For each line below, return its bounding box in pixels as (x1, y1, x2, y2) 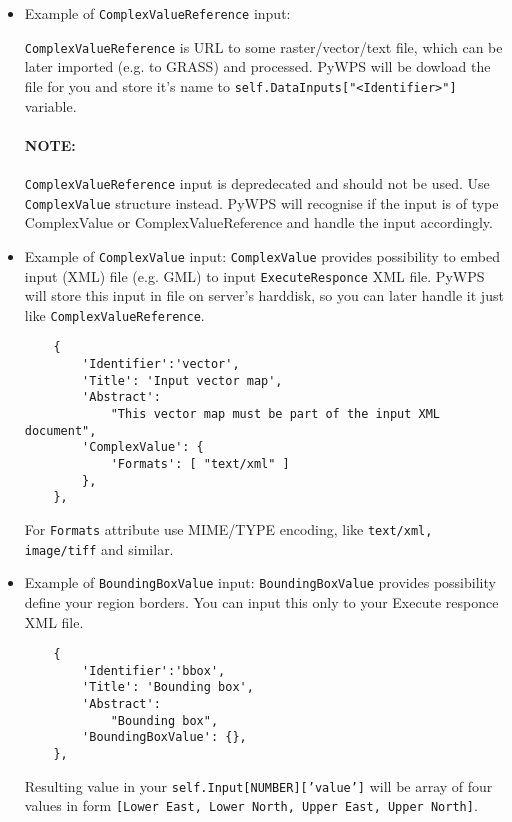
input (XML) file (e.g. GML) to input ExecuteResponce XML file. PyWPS (24, 265, 485, 286)
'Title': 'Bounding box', (82, 680, 254, 695)
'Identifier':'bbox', (82, 663, 226, 678)
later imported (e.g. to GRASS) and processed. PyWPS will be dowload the (24, 56, 491, 77)
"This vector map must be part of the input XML (110, 407, 441, 422)
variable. (24, 95, 77, 116)
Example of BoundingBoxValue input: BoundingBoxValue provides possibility (24, 572, 496, 593)
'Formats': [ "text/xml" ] (110, 457, 290, 472)
